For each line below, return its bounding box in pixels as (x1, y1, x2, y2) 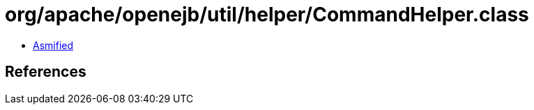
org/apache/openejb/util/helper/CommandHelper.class (5, 3, 529, 26)
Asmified (33, 39, 74, 51)
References (5, 63, 86, 81)
